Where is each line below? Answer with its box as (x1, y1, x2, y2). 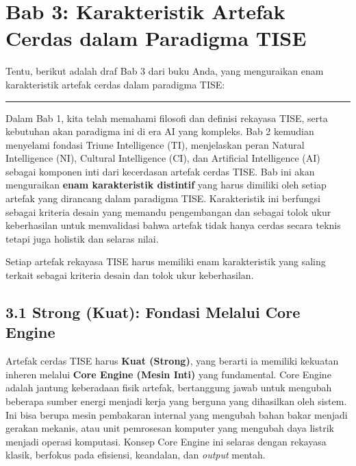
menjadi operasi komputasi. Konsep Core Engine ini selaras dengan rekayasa (5, 434, 327, 448)
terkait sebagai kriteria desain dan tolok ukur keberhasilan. (5, 268, 254, 282)
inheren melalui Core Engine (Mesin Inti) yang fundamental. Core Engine (5, 367, 331, 381)
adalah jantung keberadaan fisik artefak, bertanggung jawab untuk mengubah (5, 380, 332, 395)
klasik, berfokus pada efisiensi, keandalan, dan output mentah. (5, 447, 266, 462)
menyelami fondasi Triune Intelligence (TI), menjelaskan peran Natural (5, 137, 305, 151)
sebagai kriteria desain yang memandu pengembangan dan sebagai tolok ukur (5, 204, 331, 219)
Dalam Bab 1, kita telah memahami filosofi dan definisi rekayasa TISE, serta (5, 110, 328, 125)
